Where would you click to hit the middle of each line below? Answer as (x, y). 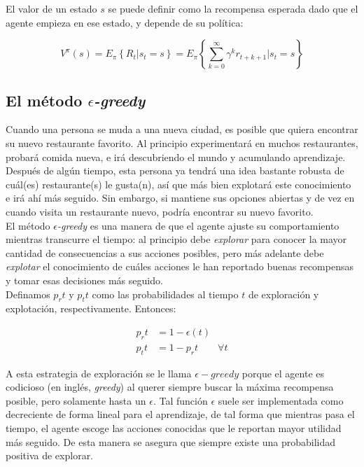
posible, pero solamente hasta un (76, 400)
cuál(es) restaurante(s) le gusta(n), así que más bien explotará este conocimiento (178, 184)
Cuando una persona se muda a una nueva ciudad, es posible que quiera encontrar (182, 129)
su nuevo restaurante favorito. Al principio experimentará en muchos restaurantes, (182, 142)
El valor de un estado (51, 8)
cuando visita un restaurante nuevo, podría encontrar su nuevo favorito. (160, 211)
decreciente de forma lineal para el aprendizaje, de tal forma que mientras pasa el (180, 414)
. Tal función (180, 400)
